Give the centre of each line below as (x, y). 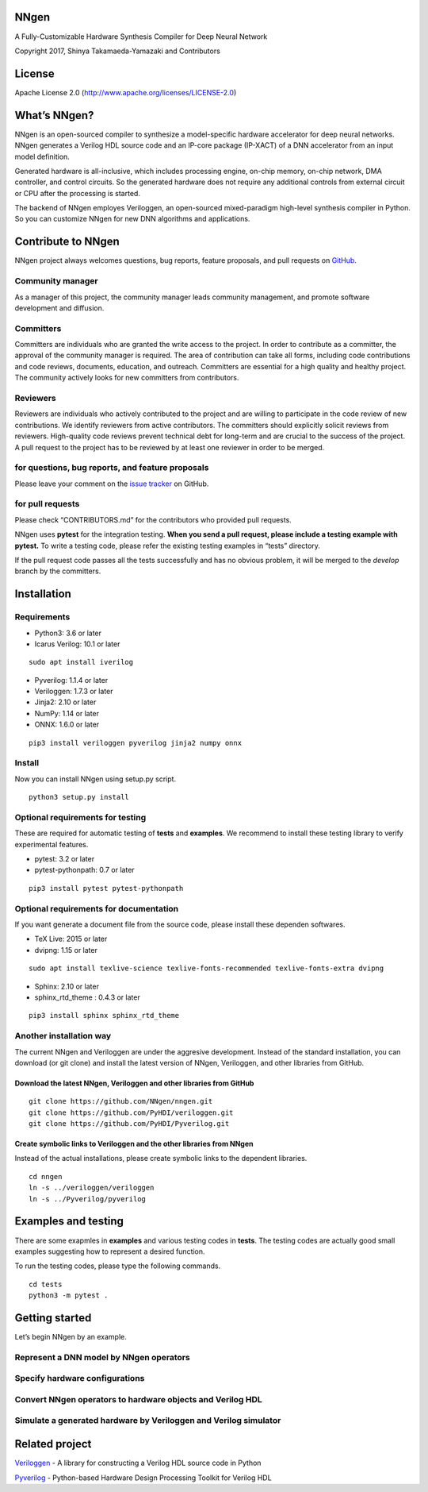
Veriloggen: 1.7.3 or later (74, 692)
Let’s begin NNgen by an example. (71, 1337)
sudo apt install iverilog (81, 662)
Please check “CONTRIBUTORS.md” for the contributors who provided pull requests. (153, 519)
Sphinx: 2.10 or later (67, 986)
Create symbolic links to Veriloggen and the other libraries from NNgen (134, 1144)
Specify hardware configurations (80, 1378)
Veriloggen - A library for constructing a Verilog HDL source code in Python (138, 1463)
